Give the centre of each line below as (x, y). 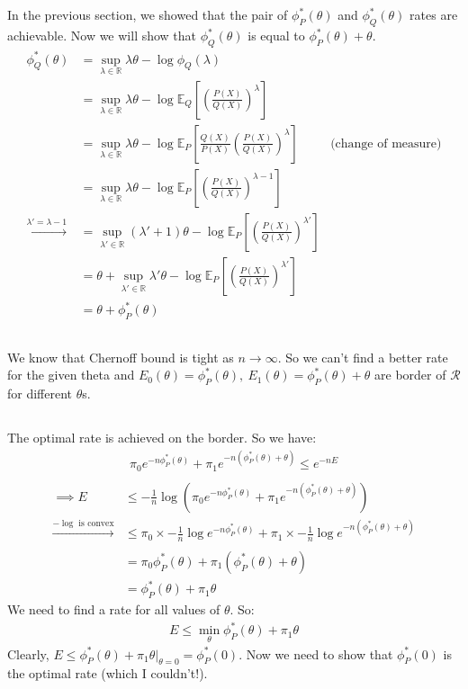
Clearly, (28, 653)
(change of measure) (386, 143)
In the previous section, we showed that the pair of (148, 15)
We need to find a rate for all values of (114, 609)
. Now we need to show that (316, 653)
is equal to (276, 36)
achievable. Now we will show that (102, 36)
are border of (410, 375)
